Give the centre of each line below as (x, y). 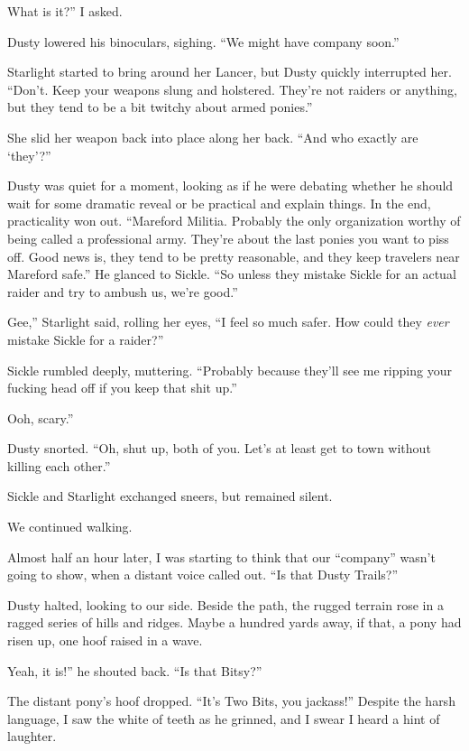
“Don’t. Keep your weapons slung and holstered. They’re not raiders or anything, (232, 89)
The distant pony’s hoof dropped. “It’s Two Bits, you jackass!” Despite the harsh (231, 701)
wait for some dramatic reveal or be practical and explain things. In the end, (219, 203)
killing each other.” (59, 465)
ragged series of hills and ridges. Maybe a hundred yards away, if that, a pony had (234, 622)
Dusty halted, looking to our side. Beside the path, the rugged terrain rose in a (225, 604)
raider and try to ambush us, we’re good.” (123, 291)
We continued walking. (70, 527)
